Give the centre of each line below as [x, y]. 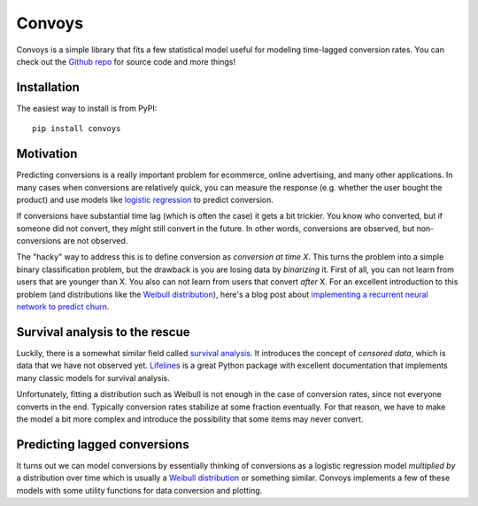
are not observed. [96, 241]
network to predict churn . [63, 307]
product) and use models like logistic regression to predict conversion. [145, 199]
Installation [48, 87]
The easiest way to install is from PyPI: [87, 108]
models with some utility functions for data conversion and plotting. [139, 490]
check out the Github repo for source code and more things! [126, 61]
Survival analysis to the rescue [103, 332]
